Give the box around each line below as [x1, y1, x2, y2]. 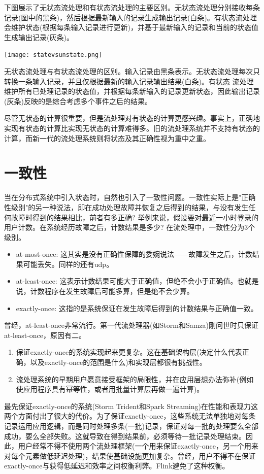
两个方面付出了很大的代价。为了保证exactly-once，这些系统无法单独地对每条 [4, 411, 256, 421]
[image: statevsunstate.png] [4, 51, 103, 59]
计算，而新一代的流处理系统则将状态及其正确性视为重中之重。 [4, 132, 210, 143]
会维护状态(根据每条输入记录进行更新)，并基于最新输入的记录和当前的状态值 [4, 22, 258, 32]
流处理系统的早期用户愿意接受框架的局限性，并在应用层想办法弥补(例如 [16, 374, 254, 384]
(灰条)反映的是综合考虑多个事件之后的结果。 [4, 95, 152, 106]
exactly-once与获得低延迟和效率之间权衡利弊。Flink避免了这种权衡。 [4, 460, 229, 471]
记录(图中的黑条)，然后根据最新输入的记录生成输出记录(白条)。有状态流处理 [4, 12, 257, 22]
